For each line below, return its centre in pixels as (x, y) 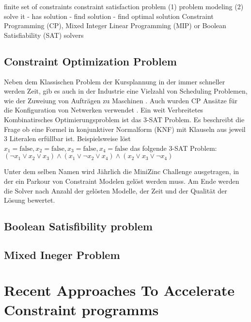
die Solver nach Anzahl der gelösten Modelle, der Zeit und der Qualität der (116, 190)
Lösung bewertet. (30, 200)
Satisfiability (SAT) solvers (44, 35)
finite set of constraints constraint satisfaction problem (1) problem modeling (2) (124, 6)
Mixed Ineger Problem (62, 254)
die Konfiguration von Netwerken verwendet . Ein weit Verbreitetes (104, 110)
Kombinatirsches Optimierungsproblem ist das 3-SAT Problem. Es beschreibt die (124, 119)
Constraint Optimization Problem (90, 61)
